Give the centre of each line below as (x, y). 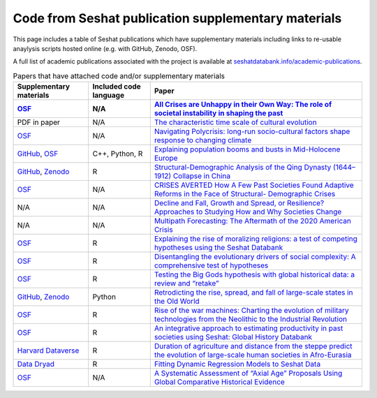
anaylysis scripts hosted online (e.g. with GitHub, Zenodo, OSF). (105, 48)
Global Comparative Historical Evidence (220, 382)
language (109, 96)
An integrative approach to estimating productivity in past (249, 328)
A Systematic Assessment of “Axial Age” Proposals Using (248, 374)
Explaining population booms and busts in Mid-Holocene (247, 149)
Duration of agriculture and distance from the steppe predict (253, 346)
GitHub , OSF (38, 154)
